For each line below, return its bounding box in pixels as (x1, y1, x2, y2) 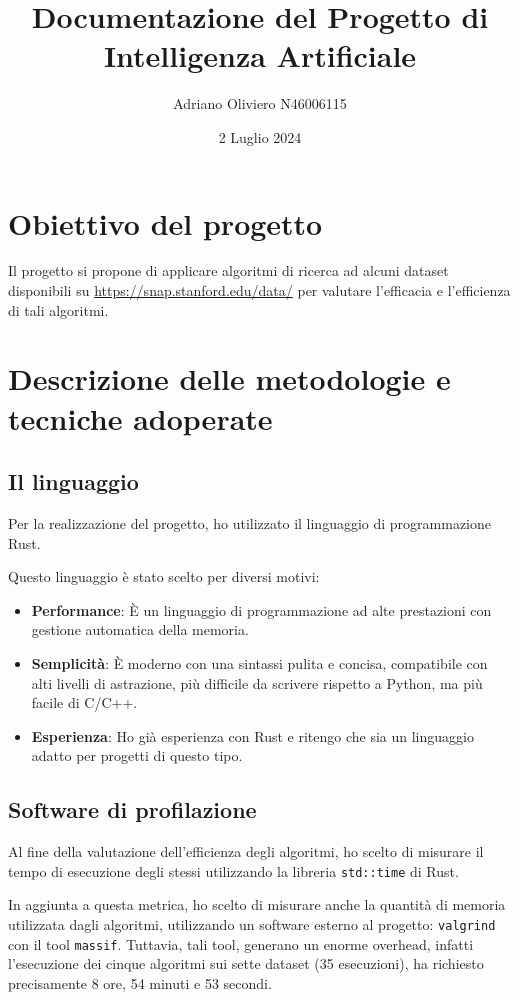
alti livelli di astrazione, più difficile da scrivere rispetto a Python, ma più (31, 672, 483, 693)
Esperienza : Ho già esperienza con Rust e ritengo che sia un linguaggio (31, 725, 474, 746)
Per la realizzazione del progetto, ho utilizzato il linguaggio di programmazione (8, 512, 492, 533)
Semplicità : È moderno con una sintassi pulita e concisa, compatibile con (31, 652, 488, 673)
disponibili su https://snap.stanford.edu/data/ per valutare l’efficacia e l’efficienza (8, 280, 511, 301)
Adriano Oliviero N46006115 (173, 93, 347, 114)
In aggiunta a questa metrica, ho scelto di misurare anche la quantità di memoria (8, 894, 506, 915)
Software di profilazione (8, 794, 257, 825)
